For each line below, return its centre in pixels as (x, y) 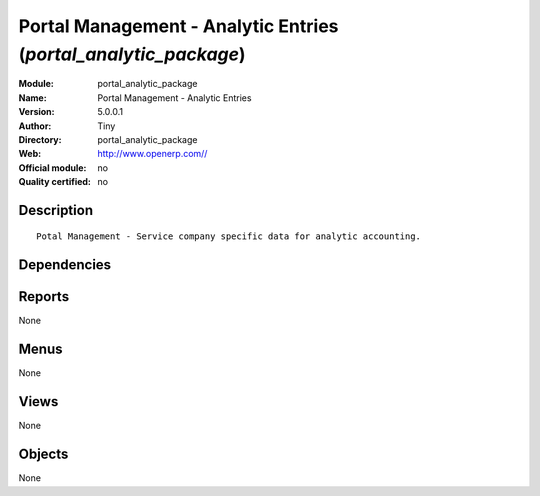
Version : (36, 112)
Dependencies (65, 265)
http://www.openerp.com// (152, 154)
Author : (35, 126)
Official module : (52, 167)
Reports (44, 296)
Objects (43, 454)
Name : (32, 97)
